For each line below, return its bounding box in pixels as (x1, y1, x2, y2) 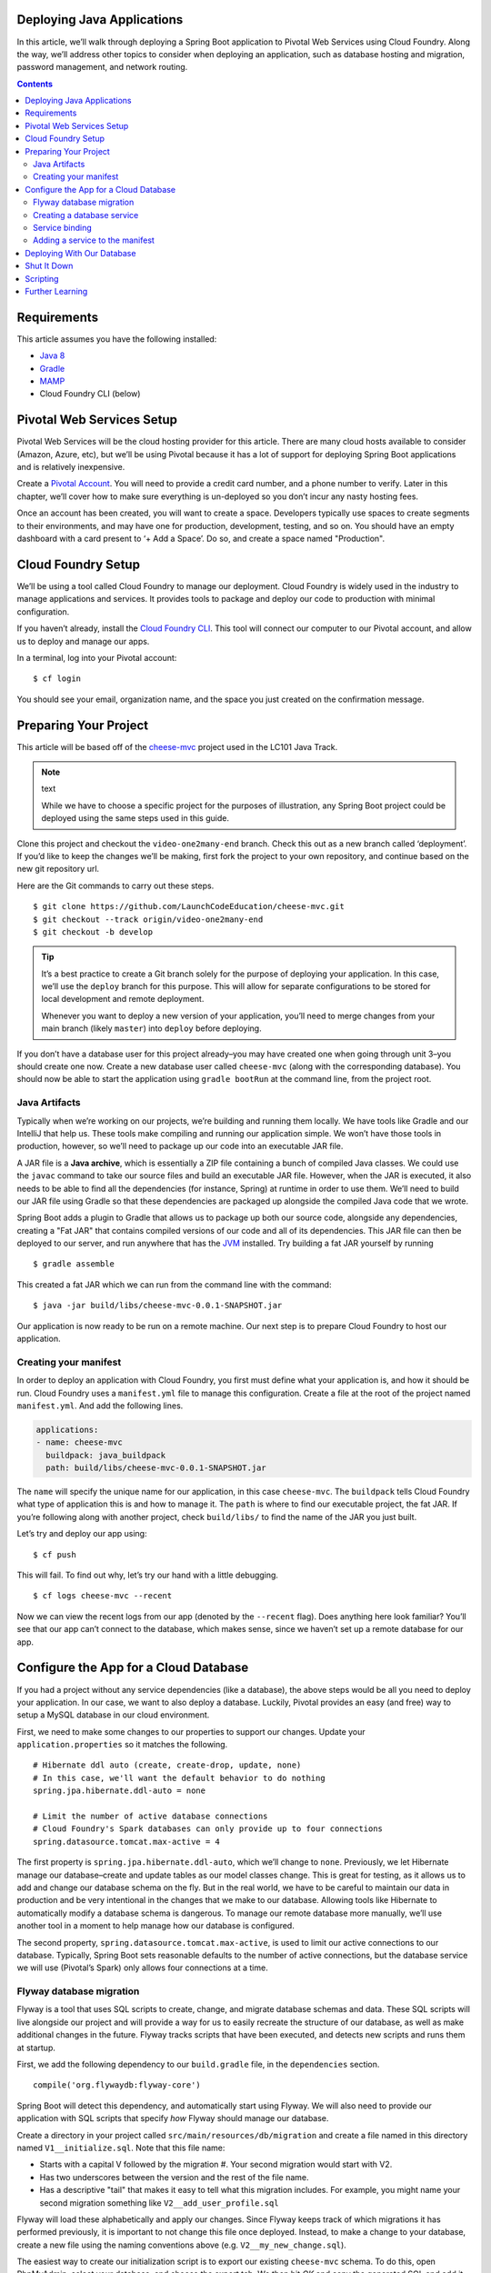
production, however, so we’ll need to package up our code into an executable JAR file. (16, 1141, 344, 1152)
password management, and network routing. (16, 62, 188, 73)
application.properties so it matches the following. (16, 1739, 228, 1750)
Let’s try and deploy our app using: (16, 1528, 147, 1539)
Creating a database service (33, 209, 139, 220)
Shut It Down (25, 260, 74, 272)
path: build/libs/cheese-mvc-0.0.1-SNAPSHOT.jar (45, 1463, 267, 1473)
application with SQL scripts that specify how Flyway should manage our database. (16, 2113, 329, 2124)
